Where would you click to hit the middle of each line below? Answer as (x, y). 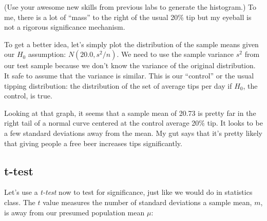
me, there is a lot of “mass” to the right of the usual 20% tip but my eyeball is (128, 17)
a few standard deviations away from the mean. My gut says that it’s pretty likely (133, 133)
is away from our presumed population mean (74, 212)
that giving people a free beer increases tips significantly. (93, 143)
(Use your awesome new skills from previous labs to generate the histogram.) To (130, 7)
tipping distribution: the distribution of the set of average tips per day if (118, 85)
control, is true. (28, 96)
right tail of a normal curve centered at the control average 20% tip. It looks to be (133, 123)
